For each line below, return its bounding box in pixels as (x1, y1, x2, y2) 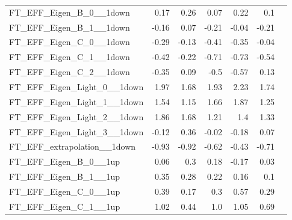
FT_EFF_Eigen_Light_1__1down (9, 95, 144, 108)
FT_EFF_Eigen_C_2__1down (9, 66, 130, 78)
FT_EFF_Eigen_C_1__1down (9, 50, 130, 63)
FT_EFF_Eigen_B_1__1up (9, 170, 120, 183)
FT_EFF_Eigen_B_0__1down (9, 5, 130, 18)
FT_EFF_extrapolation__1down (9, 140, 136, 153)
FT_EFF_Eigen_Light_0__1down (9, 80, 144, 93)
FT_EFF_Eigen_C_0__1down (9, 35, 130, 48)
